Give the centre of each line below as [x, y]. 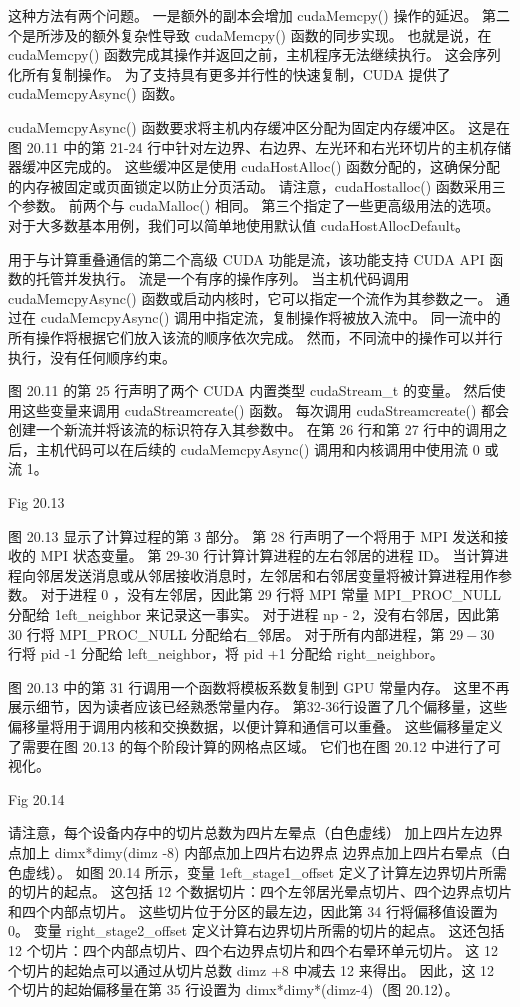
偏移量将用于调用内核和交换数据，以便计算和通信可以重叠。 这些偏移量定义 [255, 726]
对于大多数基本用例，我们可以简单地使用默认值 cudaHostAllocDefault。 [239, 224]
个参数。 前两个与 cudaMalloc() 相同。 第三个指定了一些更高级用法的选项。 [254, 205]
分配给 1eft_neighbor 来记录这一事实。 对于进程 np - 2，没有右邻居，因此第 [254, 614]
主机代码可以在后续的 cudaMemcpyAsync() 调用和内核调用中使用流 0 [257, 448]
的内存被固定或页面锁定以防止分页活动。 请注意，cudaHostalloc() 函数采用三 [257, 185]
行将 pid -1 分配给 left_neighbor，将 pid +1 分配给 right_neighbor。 [226, 653]
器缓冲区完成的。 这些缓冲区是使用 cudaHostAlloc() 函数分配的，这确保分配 [254, 166]
